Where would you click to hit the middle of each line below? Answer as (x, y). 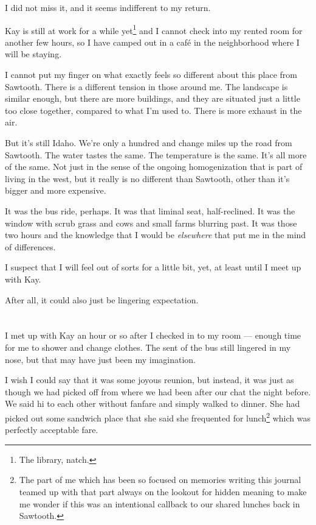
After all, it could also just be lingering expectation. (102, 299)
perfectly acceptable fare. (52, 430)
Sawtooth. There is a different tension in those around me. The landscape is (146, 86)
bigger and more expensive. (56, 190)
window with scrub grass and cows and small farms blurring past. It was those (151, 223)
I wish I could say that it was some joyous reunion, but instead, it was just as (149, 380)
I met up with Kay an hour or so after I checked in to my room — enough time (153, 335)
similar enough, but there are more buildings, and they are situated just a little (153, 98)
